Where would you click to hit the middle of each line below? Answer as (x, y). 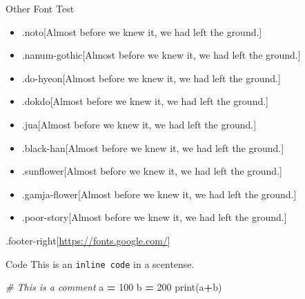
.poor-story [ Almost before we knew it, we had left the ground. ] (154, 217)
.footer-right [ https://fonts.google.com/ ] (88, 240)
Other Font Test (40, 8)
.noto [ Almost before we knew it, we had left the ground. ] (142, 31)
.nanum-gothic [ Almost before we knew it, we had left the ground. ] (161, 55)
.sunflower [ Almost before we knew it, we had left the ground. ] (152, 171)
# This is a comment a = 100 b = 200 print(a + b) (114, 287)
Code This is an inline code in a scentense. (100, 263)
